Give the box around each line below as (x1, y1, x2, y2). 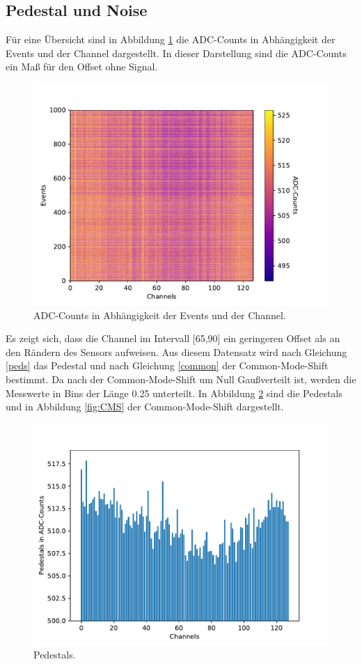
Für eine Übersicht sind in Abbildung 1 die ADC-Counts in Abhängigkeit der (6, 32, 336, 47)
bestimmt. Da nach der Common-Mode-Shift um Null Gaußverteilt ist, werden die (6, 371, 356, 386)
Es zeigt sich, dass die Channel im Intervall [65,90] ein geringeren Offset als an (6, 331, 340, 346)
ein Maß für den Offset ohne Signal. (6, 59, 158, 74)
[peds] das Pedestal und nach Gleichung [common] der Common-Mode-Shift (6, 358, 329, 373)
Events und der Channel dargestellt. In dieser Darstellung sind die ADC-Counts (6, 45, 347, 60)
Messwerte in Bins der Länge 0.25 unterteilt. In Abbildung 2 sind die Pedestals (6, 385, 343, 400)
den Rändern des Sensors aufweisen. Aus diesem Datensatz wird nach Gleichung (6, 344, 347, 359)
